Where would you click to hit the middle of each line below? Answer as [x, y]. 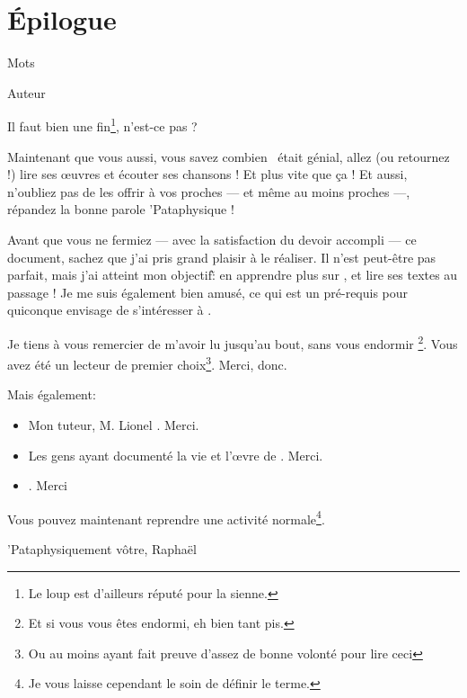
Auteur [26, 92]
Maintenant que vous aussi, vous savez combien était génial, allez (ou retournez [229, 156]
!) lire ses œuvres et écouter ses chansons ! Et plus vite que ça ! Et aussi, [207, 174]
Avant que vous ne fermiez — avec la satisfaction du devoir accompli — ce [212, 239]
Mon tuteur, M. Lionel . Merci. [114, 425]
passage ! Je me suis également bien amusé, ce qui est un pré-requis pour [208, 292]
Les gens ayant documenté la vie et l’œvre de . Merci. [176, 455]
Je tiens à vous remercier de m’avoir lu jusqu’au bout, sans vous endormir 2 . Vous [233, 342]
